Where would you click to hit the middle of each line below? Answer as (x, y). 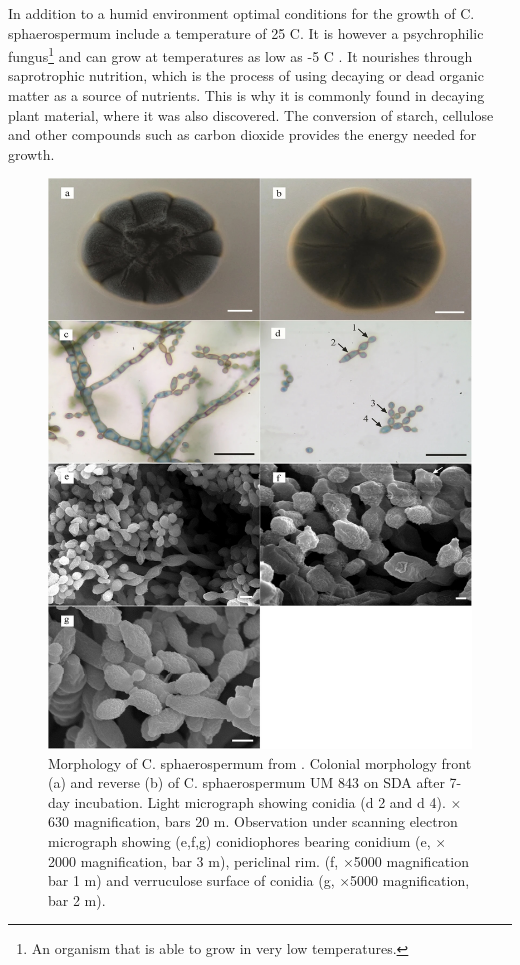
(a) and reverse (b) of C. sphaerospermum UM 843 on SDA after (246, 782)
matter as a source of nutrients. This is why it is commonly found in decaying (246, 95)
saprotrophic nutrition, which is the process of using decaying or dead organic (246, 75)
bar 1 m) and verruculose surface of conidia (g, (191, 880)
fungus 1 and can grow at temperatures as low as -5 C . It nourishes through (240, 54)
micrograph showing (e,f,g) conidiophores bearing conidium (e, (239, 840)
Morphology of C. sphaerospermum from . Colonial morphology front (260, 762)
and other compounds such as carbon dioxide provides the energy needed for (242, 134)
